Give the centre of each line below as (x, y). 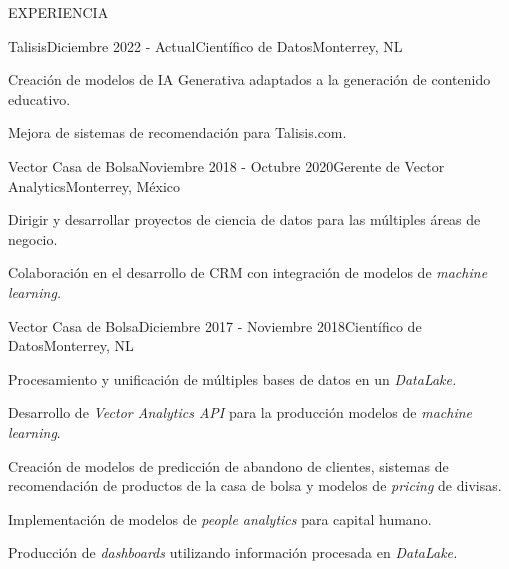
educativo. (39, 98)
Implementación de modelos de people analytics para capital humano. (220, 518)
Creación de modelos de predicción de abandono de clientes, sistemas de (228, 465)
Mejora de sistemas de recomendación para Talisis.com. (177, 132)
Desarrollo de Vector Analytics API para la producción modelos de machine (240, 412)
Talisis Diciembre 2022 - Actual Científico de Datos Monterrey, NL (205, 45)
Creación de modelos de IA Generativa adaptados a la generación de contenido (249, 79)
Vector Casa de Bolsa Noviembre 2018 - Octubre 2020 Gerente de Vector (226, 165)
